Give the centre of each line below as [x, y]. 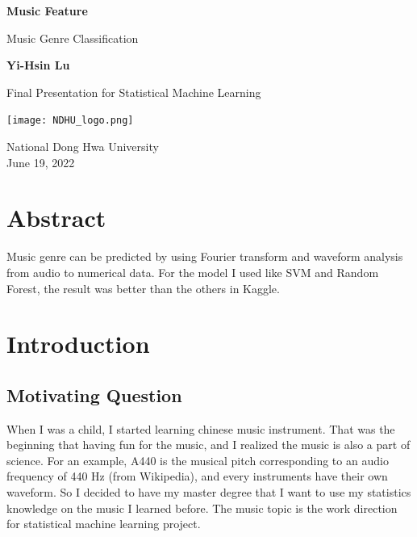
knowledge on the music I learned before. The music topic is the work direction [202, 508]
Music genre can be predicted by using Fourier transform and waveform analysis [205, 256]
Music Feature [47, 10]
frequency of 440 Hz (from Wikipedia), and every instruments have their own [197, 476]
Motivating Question [94, 394]
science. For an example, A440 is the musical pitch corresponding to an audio [198, 460]
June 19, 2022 [41, 162]
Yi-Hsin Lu [38, 65]
